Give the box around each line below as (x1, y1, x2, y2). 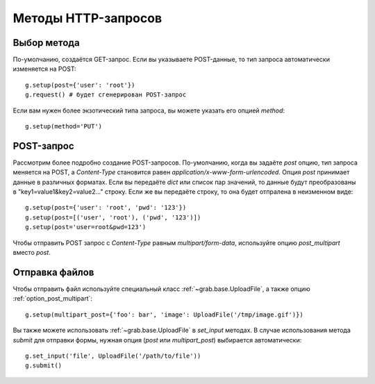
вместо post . (12, 249, 51, 257)
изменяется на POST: (12, 65, 76, 73)
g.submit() (25, 362, 62, 369)
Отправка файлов (12, 266, 94, 278)
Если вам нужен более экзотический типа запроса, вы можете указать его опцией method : (12, 106, 285, 115)
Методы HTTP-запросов (12, 10, 162, 26)
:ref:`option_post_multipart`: (12, 294, 93, 303)
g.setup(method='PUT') (25, 122, 103, 131)
